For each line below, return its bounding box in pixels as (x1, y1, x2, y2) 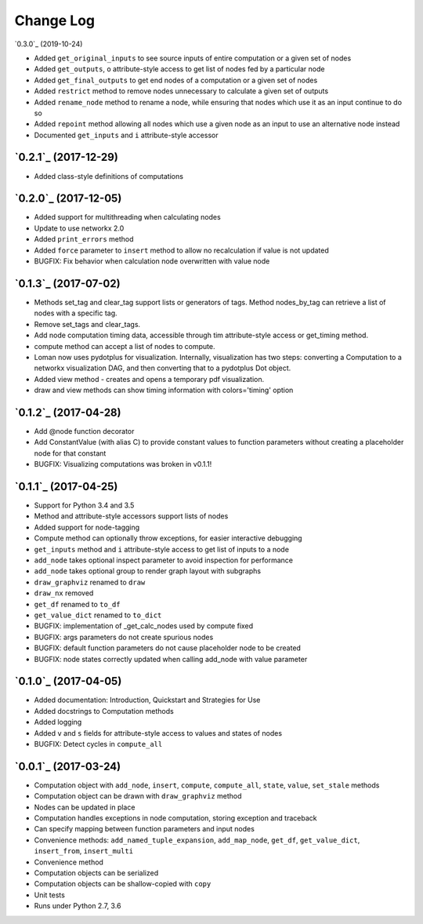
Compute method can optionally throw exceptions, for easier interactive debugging (34, 533, 302, 543)
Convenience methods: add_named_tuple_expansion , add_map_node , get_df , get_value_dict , (34, 835, 360, 845)
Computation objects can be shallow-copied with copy (34, 879, 211, 889)
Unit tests (34, 890, 66, 900)
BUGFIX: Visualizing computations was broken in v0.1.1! (34, 460, 212, 469)
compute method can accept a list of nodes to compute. (34, 341, 215, 351)
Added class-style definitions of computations (34, 171, 184, 180)
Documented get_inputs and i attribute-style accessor (34, 130, 219, 140)
